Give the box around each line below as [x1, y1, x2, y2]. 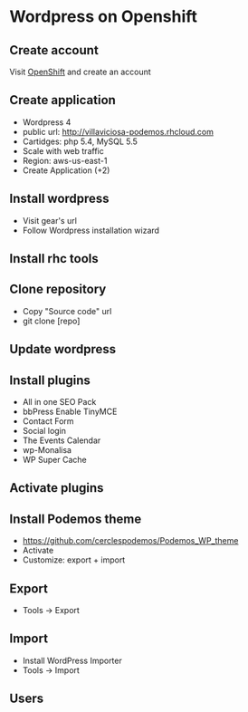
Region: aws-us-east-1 [22, 155, 108, 166]
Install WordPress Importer [22, 655, 122, 666]
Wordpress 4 [22, 116, 72, 128]
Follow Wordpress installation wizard [22, 225, 160, 236]
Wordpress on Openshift [9, 6, 197, 27]
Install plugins [9, 372, 91, 388]
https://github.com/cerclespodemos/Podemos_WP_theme [22, 535, 239, 546]
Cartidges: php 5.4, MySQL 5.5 [22, 136, 138, 147]
